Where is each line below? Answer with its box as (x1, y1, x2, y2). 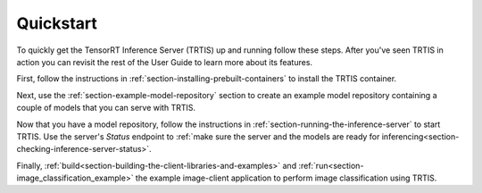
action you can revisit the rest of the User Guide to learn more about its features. (16, 56, 312, 67)
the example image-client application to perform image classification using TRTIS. (135, 172, 437, 183)
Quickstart (16, 13, 98, 33)
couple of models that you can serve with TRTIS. (16, 103, 196, 113)
